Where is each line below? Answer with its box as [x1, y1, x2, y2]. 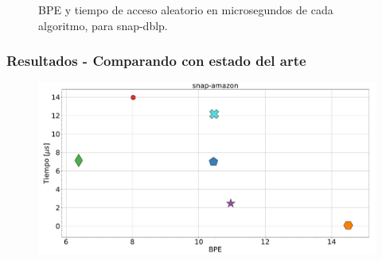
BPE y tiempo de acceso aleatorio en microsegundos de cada [38, 2, 333, 17]
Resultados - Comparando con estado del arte [6, 51, 306, 71]
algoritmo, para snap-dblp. [38, 17, 168, 33]
